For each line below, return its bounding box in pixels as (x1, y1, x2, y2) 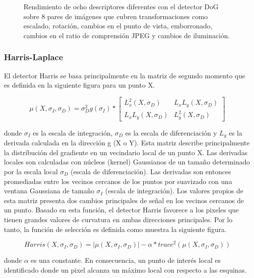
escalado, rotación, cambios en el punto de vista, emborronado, (24, 21, 212, 31)
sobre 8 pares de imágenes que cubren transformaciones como (24, 11, 208, 21)
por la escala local (4, 166, 58, 176)
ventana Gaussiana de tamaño (4, 185, 95, 196)
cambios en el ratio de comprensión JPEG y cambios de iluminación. (24, 30, 230, 40)
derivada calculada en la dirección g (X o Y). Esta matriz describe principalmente (4, 138, 250, 148)
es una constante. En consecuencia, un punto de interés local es (30, 255, 221, 265)
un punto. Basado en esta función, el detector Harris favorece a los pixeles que (4, 205, 239, 215)
